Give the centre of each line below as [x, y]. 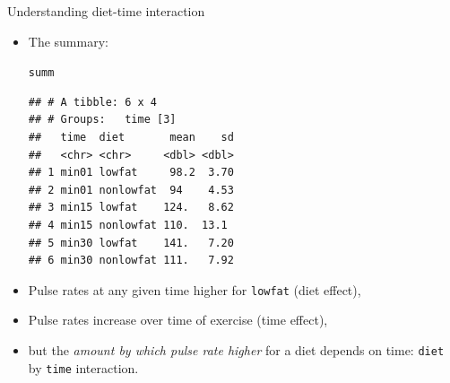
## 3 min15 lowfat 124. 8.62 [131, 208]
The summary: [68, 41]
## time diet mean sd [131, 138]
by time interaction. [83, 367]
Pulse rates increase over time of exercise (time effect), [178, 320]
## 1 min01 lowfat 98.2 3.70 [131, 173]
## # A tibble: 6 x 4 [92, 102]
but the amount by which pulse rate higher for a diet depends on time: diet [236, 350]
